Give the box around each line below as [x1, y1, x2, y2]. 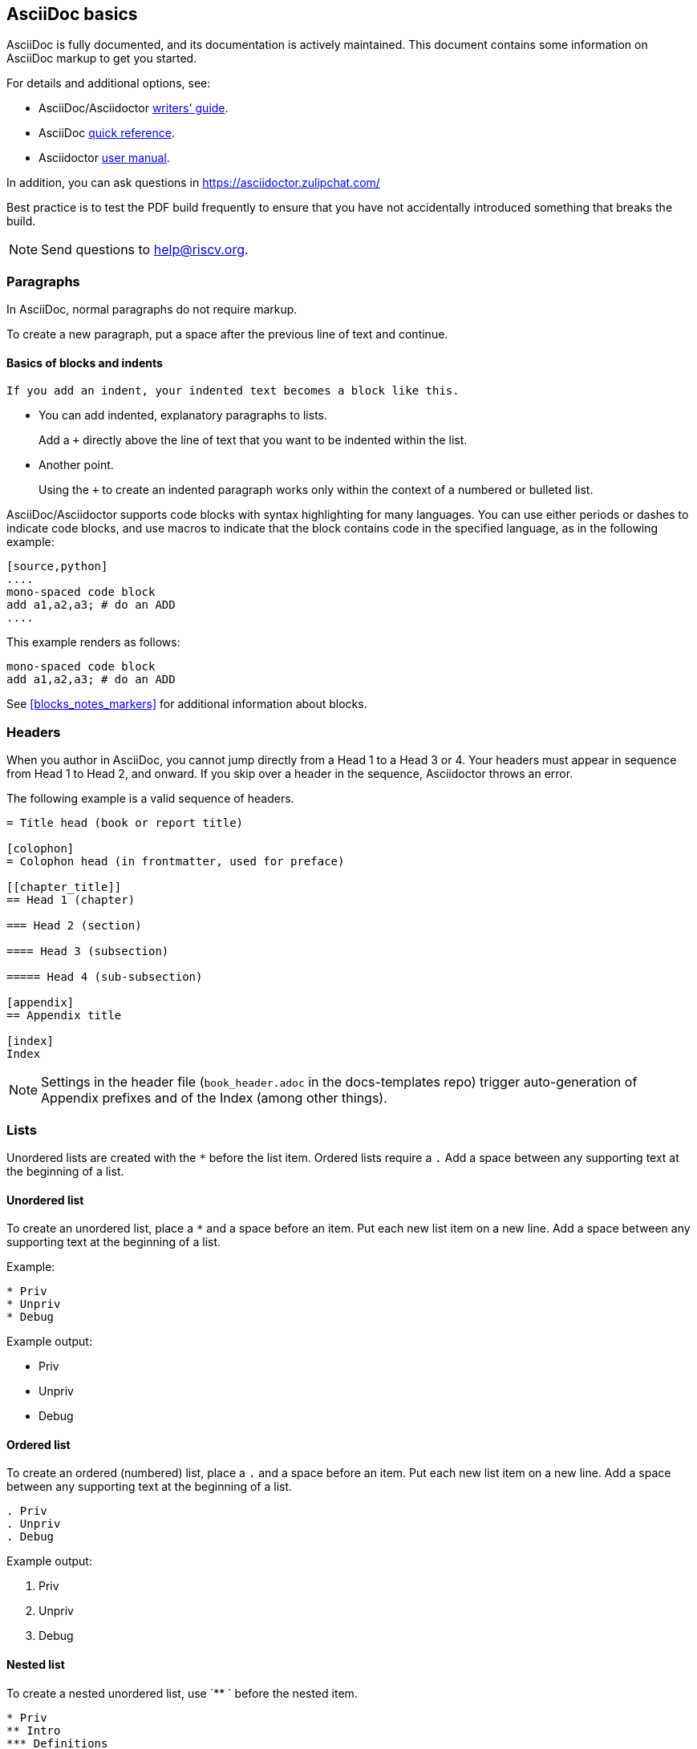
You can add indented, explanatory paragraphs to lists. [38, 408, 327, 423]
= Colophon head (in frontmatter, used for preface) [6, 855, 345, 868]
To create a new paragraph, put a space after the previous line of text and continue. [6, 327, 448, 342]
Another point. [38, 458, 114, 472]
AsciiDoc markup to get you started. [6, 51, 197, 66]
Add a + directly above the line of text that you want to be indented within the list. [38, 433, 468, 447]
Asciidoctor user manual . [38, 151, 170, 165]
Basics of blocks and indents [6, 355, 163, 370]
